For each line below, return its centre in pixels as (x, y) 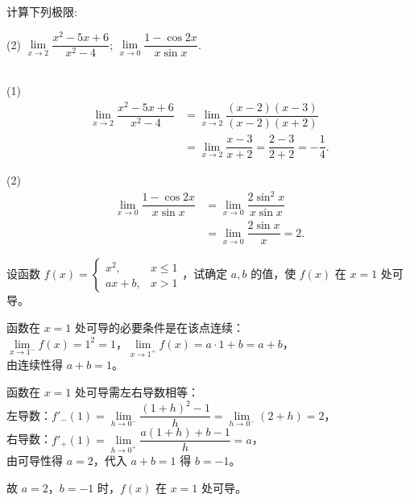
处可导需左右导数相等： (137, 392)
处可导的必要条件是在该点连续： (160, 328)
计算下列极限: (42, 11)
